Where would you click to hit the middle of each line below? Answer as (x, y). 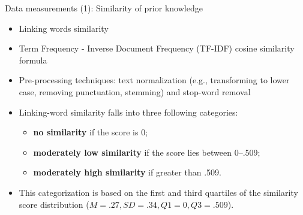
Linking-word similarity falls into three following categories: (128, 112)
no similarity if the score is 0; (91, 132)
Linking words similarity (64, 28)
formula (33, 60)
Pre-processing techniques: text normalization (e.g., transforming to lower (154, 80)
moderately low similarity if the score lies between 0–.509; (147, 152)
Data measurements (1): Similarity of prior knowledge (104, 8)
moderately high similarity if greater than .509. (127, 172)
